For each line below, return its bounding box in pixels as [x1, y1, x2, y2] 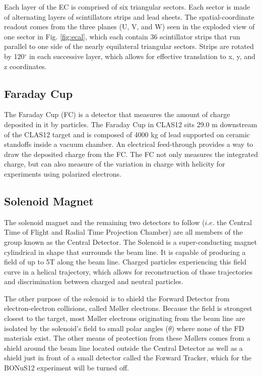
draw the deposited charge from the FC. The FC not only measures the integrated [4, 148, 258, 159]
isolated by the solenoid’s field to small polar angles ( [4, 323, 168, 333]
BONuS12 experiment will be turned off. [4, 362, 129, 373]
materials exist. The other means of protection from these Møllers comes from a [4, 333, 250, 343]
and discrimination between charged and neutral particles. [4, 276, 183, 287]
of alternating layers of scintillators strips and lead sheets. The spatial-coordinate [4, 11, 254, 22]
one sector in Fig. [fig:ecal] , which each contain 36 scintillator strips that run [4, 31, 240, 41]
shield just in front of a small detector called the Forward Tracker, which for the [4, 352, 252, 363]
